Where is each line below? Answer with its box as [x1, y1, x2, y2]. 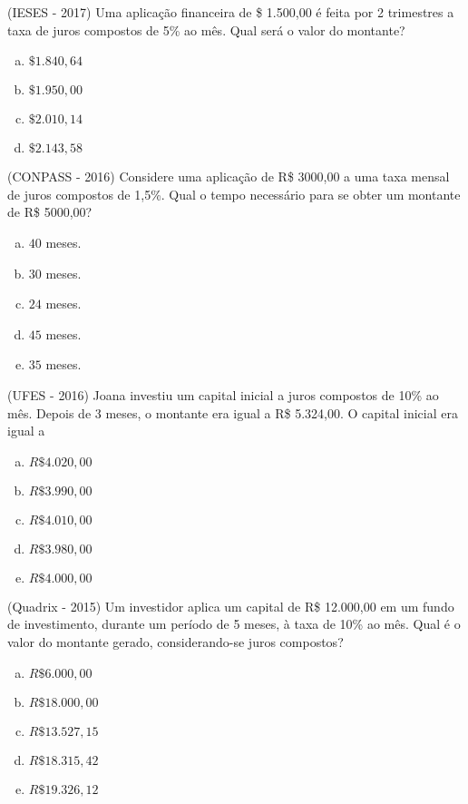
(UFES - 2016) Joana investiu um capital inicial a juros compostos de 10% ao [7, 385, 439, 404]
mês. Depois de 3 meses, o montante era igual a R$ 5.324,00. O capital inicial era [7, 403, 458, 422]
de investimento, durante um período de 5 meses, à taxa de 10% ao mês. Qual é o [7, 614, 461, 633]
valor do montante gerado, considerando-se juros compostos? [7, 632, 344, 651]
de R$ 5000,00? [7, 202, 93, 221]
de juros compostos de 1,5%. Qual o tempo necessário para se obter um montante [7, 184, 461, 203]
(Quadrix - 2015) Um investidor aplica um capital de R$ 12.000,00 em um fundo [7, 596, 454, 615]
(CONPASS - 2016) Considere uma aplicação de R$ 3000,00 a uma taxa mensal [7, 167, 450, 186]
